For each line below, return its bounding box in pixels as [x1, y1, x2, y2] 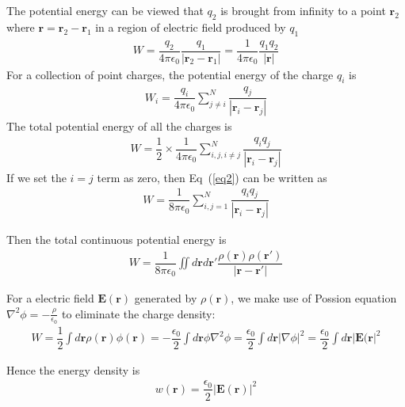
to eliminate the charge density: [61, 305, 216, 321]
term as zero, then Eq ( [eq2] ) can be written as [97, 169, 327, 185]
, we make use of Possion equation [231, 289, 397, 306]
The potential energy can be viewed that [6, 2, 204, 18]
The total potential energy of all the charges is [6, 118, 232, 135]
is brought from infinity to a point [220, 2, 386, 18]
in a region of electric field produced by [95, 18, 286, 35]
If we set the [6, 169, 67, 185]
